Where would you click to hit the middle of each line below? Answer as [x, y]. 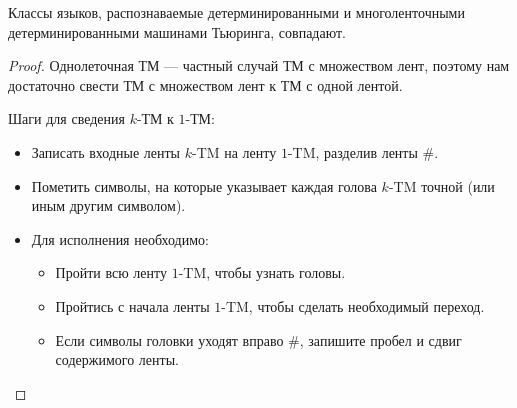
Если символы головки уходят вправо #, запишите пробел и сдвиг [258, 339]
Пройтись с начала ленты [132, 305]
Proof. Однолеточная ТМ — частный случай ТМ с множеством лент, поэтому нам [259, 65]
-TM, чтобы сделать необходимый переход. [353, 305]
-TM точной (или [441, 185]
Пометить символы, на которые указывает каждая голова [204, 185]
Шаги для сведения [66, 118]
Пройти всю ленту [111, 272]
